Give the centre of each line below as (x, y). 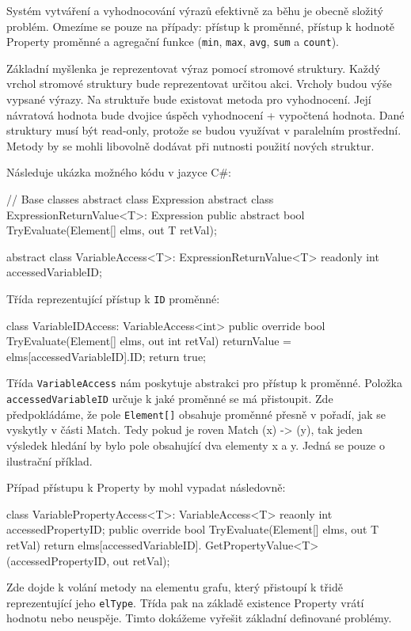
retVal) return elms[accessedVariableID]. (104, 544)
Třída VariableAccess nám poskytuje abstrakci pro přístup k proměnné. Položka (204, 383)
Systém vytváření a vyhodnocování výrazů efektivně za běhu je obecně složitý (195, 10)
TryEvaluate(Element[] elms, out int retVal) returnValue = (149, 341)
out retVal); (141, 560)
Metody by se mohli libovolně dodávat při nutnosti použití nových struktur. (190, 145)
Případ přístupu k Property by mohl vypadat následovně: (146, 487)
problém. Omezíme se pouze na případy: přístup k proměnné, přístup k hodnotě (201, 26)
